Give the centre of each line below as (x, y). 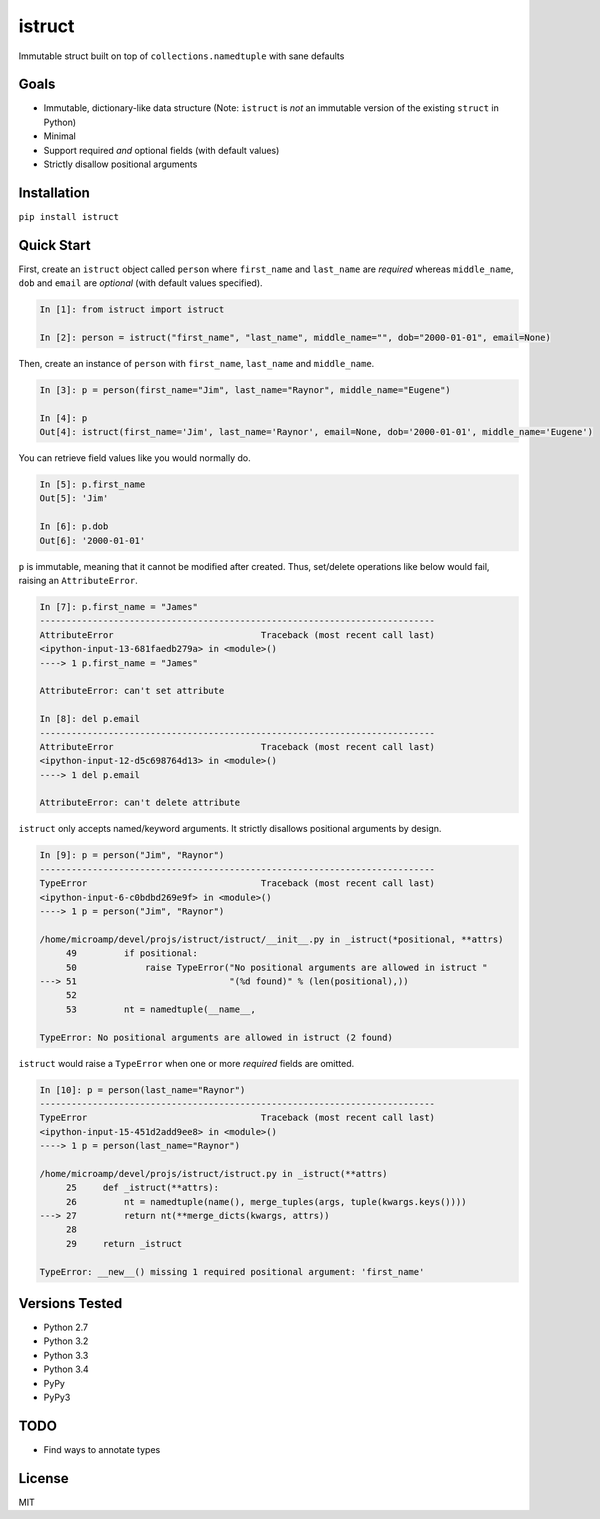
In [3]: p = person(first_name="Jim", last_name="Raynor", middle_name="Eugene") (245, 389)
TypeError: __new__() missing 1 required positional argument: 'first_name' (232, 1271)
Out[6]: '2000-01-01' (92, 540)
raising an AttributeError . (78, 581)
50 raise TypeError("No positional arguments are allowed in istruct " (277, 967)
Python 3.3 (66, 1355)
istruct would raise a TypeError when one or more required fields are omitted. (186, 1063)
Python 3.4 (66, 1369)
